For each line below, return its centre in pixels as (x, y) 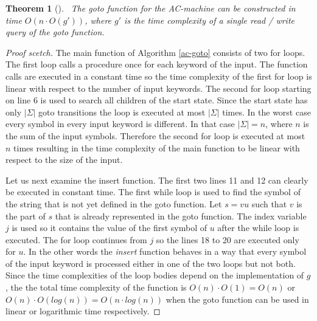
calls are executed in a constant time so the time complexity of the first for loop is (159, 76)
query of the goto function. (55, 32)
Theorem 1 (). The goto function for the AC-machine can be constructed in (151, 8)
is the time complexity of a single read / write (210, 20)
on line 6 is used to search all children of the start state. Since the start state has (157, 100)
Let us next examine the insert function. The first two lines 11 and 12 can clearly (157, 180)
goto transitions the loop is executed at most (122, 112)
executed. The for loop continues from (76, 239)
